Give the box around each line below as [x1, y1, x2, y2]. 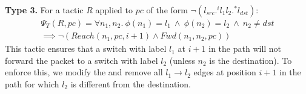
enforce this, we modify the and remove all [5, 66, 163, 78]
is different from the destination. [70, 77, 191, 90]
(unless [169, 54, 195, 66]
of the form [146, 4, 188, 16]
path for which [5, 77, 59, 90]
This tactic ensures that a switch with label [5, 42, 167, 55]
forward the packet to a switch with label [5, 54, 158, 66]
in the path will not [208, 42, 282, 55]
